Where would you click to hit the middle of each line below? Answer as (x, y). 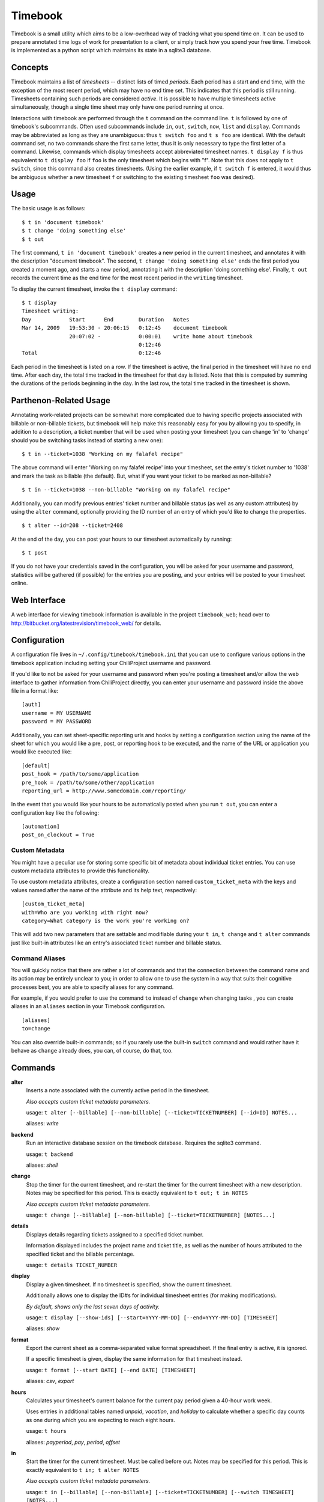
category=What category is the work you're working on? (106, 920)
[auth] (31, 705)
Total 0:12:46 (91, 353)
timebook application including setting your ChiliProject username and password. (112, 663)
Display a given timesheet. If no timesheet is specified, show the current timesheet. (129, 1284)
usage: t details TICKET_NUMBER (72, 1265)
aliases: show (43, 1328)
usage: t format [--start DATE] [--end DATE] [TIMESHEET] (111, 1370)
